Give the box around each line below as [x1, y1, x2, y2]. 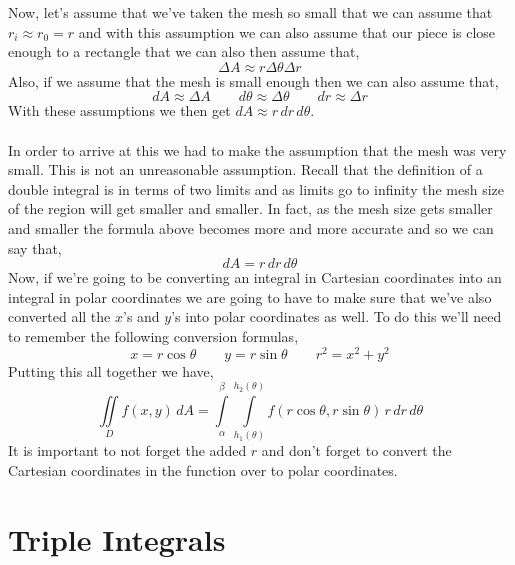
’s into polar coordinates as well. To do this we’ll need [171, 306, 502, 327]
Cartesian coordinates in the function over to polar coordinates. [8, 459, 398, 480]
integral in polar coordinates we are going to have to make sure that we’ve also [8, 286, 492, 307]
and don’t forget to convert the [261, 440, 452, 461]
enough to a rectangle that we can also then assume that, [8, 41, 360, 62]
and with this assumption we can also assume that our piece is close [78, 21, 496, 42]
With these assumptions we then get [8, 100, 231, 121]
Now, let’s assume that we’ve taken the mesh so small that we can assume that [8, 2, 493, 22]
